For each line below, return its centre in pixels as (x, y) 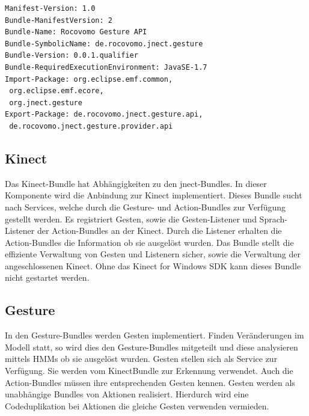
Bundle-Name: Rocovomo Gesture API (76, 32)
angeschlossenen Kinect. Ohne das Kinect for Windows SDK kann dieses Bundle (153, 265)
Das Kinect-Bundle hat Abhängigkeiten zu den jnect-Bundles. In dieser (136, 183)
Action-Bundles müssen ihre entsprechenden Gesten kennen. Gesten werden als (150, 382)
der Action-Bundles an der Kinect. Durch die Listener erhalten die (159, 231)
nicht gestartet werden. (47, 277)
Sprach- (273, 219)
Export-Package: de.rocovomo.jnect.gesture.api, (104, 115)
